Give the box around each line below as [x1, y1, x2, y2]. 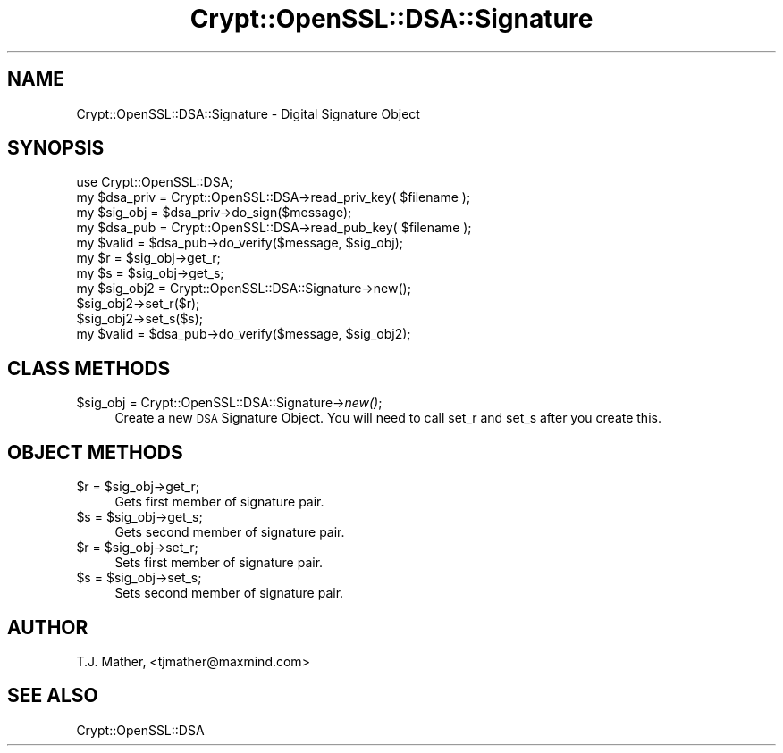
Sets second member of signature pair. [114, 585, 344, 601]
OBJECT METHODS [7, 440, 183, 464]
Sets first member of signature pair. [114, 555, 324, 571]
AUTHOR [7, 615, 88, 639]
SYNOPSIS [7, 137, 105, 160]
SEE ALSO [7, 684, 98, 707]
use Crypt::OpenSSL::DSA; [76, 174, 233, 190]
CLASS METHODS [7, 356, 171, 380]
